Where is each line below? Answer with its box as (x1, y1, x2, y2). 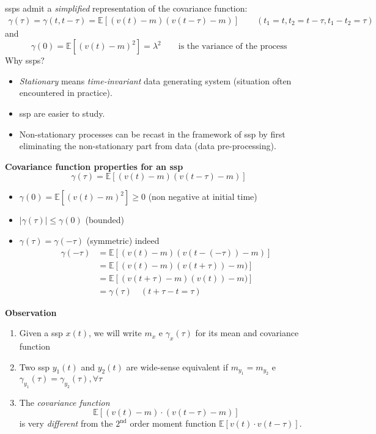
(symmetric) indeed (86, 234, 160, 246)
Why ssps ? (5, 54, 45, 67)
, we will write (89, 326, 142, 339)
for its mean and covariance (195, 326, 299, 339)
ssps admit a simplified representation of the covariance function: (5, 2, 248, 14)
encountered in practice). (19, 86, 112, 99)
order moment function (130, 417, 216, 430)
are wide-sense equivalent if (126, 360, 228, 373)
